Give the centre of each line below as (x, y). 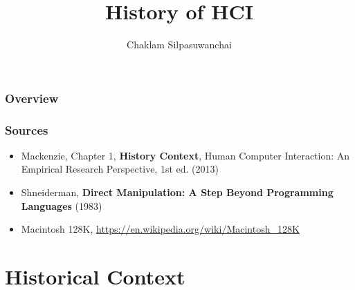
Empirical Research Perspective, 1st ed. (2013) (120, 169)
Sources (27, 129)
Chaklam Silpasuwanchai (179, 45)
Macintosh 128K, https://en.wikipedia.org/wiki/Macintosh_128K (160, 229)
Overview (32, 98)
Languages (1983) (62, 205)
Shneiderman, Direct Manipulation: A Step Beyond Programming (177, 192)
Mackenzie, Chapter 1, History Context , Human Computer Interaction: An (185, 155)
